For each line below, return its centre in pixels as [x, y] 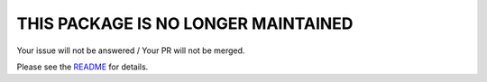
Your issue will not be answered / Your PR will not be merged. [131, 50]
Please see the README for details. [83, 67]
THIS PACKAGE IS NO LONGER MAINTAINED [185, 23]
